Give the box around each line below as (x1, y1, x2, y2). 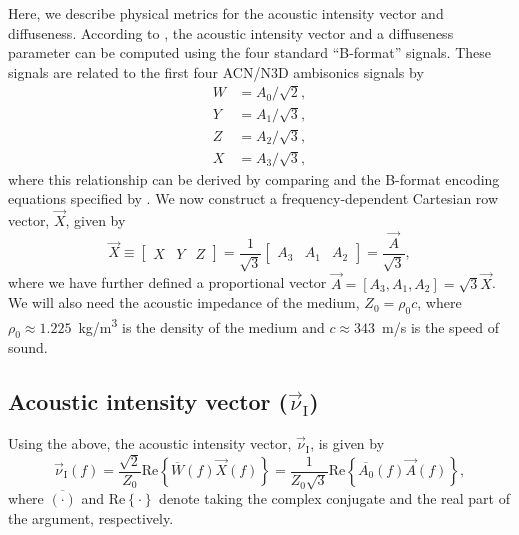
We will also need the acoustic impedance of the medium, (8, 292, 360, 313)
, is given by (310, 433, 385, 454)
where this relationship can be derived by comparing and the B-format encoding (8, 168, 500, 189)
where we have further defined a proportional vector (8, 272, 327, 293)
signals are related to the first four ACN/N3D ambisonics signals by (8, 61, 424, 82)
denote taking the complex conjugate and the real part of (159, 487, 510, 508)
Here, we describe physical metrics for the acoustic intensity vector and (8, 3, 444, 23)
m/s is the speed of (382, 316, 499, 337)
